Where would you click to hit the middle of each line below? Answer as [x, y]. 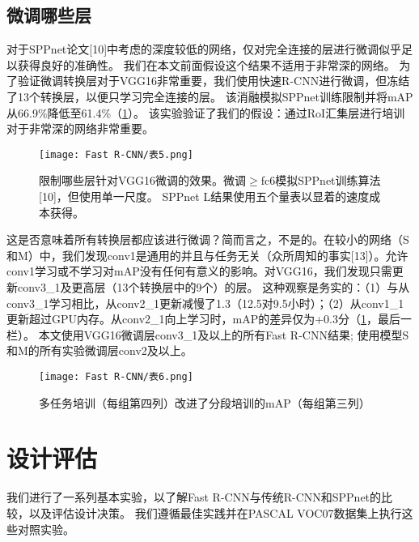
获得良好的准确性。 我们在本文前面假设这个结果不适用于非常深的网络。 [206, 64]
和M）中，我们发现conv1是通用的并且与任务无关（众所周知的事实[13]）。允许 [207, 255]
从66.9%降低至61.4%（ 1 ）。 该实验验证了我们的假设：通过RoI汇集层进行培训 [206, 112]
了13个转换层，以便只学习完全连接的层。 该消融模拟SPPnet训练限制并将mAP [210, 96]
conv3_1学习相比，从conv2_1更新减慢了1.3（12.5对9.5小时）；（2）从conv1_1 [205, 303]
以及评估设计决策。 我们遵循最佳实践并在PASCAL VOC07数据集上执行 [215, 512]
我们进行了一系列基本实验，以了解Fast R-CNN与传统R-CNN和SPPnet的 [194, 497]
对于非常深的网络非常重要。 [80, 128]
